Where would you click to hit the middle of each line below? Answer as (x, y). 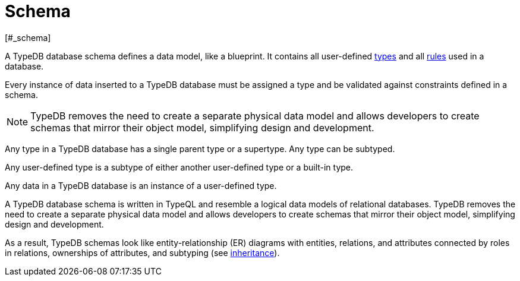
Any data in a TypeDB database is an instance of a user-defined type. (141, 185)
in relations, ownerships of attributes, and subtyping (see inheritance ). (142, 252)
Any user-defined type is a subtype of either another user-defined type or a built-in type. (179, 167)
